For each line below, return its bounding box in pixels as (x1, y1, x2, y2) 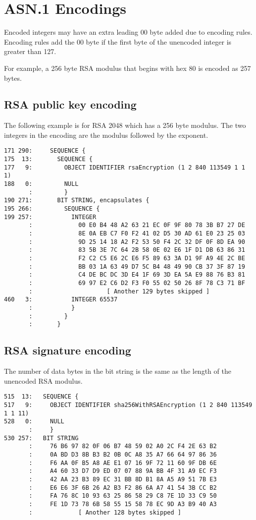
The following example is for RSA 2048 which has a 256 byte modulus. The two (4, 120, 246, 130)
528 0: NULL (4, 418, 64, 425)
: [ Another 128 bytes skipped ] (29, 509, 181, 516)
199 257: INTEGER (4, 213, 97, 221)
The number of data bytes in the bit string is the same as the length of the (4, 366, 231, 376)
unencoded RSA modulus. (4, 375, 83, 386)
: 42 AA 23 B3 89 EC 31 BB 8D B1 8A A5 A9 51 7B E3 (29, 475, 217, 483)
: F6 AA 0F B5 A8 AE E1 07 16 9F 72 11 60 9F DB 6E (29, 459, 217, 466)
